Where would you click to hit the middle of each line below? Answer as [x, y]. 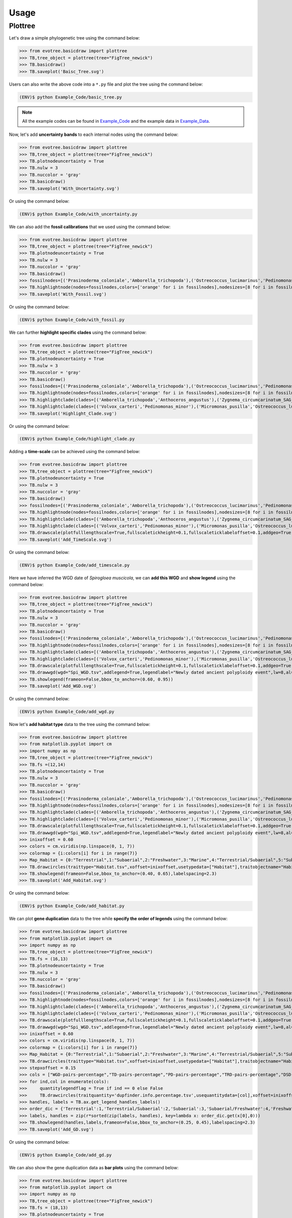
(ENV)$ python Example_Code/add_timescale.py [74, 565]
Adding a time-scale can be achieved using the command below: [75, 452]
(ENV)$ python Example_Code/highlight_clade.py [77, 439]
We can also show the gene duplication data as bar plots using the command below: [94, 1167]
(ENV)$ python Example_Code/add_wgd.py [67, 712]
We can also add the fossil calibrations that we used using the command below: [90, 227]
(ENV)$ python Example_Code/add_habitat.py [72, 906]
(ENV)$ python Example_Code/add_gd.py [65, 1155]
